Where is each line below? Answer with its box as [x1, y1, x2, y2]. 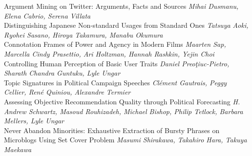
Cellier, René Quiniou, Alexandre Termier [4, 87, 131, 97]
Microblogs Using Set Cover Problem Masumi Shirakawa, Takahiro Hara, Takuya [4, 135, 247, 145]
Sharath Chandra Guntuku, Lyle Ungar [4, 68, 121, 78]
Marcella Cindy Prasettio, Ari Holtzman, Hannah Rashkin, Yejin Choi [4, 48, 214, 58]
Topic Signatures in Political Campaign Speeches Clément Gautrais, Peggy [4, 77, 227, 87]
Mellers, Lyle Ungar [4, 116, 64, 126]
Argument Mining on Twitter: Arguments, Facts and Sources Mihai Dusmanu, [4, 1, 239, 11]
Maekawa [4, 144, 32, 154]
